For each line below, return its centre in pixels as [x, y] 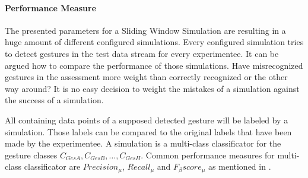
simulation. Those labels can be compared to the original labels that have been [148, 131]
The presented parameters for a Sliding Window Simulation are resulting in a [145, 30]
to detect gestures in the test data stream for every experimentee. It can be [142, 53]
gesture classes [31, 155]
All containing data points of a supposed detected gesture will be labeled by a [147, 120]
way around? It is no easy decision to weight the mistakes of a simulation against [152, 88]
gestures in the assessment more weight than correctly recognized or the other [146, 77]
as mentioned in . [240, 166]
